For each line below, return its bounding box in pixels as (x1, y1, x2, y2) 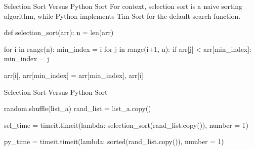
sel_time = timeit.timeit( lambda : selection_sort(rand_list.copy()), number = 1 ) (4, 119, 249, 130)
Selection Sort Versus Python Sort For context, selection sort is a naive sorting (4, 1, 243, 11)
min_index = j (4, 53, 49, 64)
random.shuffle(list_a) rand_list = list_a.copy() (4, 103, 151, 113)
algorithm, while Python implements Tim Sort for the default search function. (4, 10, 241, 21)
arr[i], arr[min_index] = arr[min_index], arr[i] (4, 70, 143, 80)
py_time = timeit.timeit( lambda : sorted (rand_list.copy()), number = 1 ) (4, 136, 224, 147)
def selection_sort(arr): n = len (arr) (4, 27, 114, 37)
